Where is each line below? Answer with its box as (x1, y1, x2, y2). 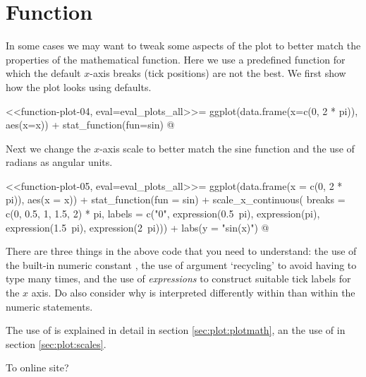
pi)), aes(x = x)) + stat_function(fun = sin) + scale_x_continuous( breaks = (6, 192, 346, 207)
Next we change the (6, 140, 91, 155)
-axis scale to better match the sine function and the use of (99, 140, 355, 155)
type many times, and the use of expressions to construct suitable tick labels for (6, 271, 351, 286)
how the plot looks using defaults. (6, 79, 152, 94)
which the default (6, 66, 81, 80)
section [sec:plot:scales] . (6, 336, 106, 351)
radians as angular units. (6, 155, 113, 169)
